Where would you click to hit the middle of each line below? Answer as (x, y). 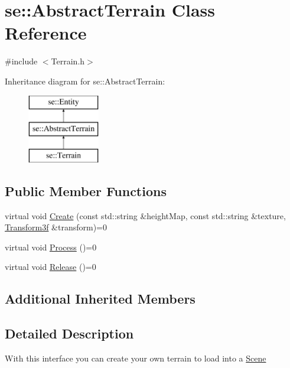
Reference (46, 33)
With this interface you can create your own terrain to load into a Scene (136, 358)
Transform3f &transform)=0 (56, 227)
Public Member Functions (86, 190)
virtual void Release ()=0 (50, 267)
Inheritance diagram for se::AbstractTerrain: (85, 81)
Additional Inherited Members (100, 299)
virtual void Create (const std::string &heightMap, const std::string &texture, (145, 215)
